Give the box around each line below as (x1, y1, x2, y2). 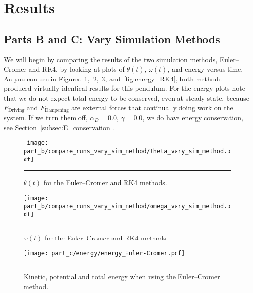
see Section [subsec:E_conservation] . (4, 122, 114, 132)
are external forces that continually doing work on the (71, 102, 233, 112)
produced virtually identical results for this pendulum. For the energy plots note (4, 83, 245, 93)
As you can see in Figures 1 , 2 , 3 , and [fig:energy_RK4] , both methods (4, 73, 222, 83)
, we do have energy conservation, (142, 112, 243, 122)
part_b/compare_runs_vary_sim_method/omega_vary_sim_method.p (24, 203, 231, 210)
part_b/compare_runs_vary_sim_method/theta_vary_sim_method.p (24, 147, 231, 155)
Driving (8, 108, 25, 113)
